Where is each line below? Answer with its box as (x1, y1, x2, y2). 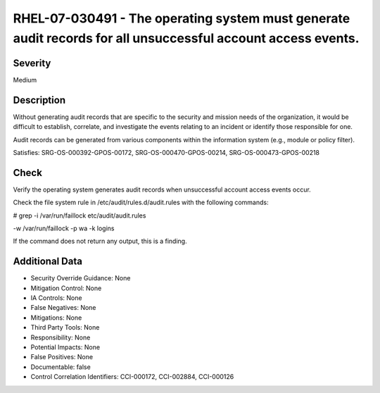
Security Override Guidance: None (30, 274, 131, 282)
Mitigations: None (30, 313, 82, 322)
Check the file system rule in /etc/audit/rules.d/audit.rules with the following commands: (13, 198, 269, 207)
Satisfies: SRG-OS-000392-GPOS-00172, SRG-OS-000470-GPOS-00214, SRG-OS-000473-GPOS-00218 (13, 148, 320, 156)
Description (13, 94, 66, 106)
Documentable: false (30, 363, 91, 371)
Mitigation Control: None (30, 284, 102, 292)
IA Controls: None (30, 294, 82, 302)
